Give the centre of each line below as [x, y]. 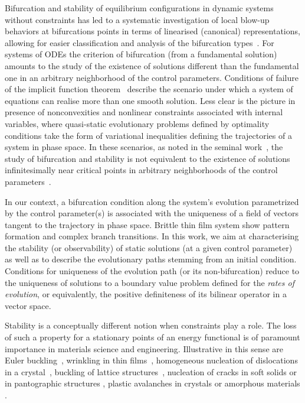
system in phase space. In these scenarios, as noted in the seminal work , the [144, 147]
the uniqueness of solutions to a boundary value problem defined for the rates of [150, 282]
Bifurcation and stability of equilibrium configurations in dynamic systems [139, 8]
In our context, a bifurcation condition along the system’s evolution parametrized [152, 201]
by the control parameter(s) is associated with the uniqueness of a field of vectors [152, 213]
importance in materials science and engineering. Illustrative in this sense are [144, 348]
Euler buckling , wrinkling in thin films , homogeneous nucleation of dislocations [151, 360]
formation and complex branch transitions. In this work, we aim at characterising [152, 236]
